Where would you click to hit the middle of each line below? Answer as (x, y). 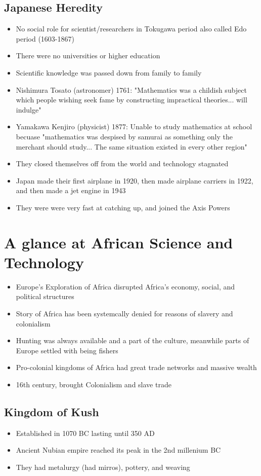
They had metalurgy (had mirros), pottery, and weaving (103, 467)
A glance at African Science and (119, 242)
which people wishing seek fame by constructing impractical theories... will (132, 100)
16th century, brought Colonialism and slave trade (94, 384)
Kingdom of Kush (52, 411)
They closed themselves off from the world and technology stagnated (122, 163)
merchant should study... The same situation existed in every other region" (132, 146)
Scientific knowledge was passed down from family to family (109, 72)
